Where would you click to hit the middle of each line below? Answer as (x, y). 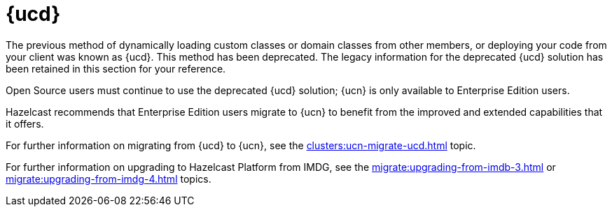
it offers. (25, 123)
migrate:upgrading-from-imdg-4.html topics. (109, 179)
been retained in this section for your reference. (116, 68)
